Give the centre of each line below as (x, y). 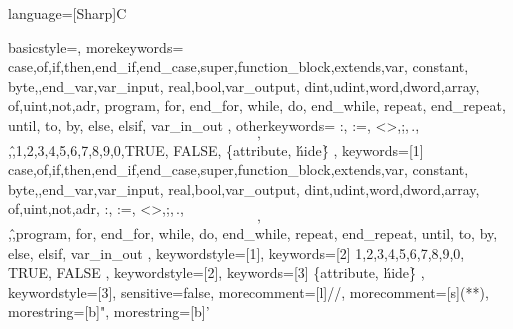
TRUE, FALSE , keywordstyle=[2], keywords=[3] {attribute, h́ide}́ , (216, 272)
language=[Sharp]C (67, 13)
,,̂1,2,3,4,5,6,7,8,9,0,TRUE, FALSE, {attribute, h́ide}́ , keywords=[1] (216, 149)
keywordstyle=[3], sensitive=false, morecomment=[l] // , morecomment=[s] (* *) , (248, 291)
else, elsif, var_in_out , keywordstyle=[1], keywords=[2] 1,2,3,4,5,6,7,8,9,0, (236, 252)
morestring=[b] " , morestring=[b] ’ (109, 311)
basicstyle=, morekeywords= (96, 46)
